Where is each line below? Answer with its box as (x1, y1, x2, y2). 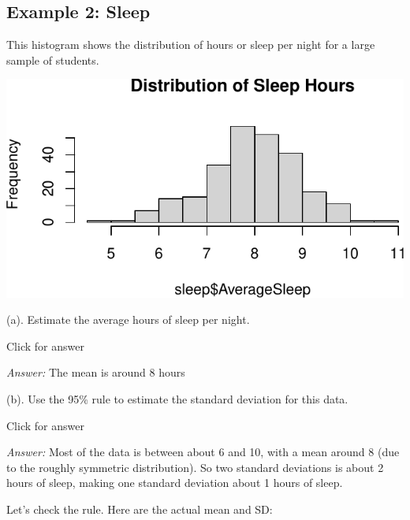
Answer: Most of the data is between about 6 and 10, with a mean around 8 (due (6, 444, 400, 460)
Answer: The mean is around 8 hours (6, 364, 185, 381)
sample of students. (6, 51, 99, 68)
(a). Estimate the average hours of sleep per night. (6, 311, 250, 328)
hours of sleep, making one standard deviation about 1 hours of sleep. (6, 474, 343, 491)
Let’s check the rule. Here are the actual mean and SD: (6, 501, 273, 518)
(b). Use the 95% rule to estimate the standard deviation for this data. (6, 391, 348, 407)
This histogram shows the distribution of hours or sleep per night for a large (6, 36, 375, 53)
